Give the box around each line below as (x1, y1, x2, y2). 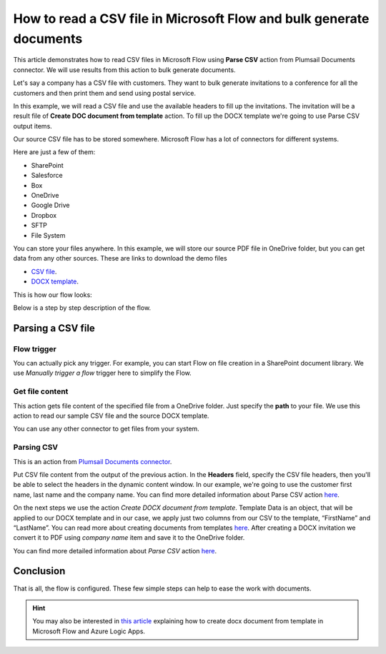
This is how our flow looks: (13, 290, 92, 299)
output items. (13, 121, 53, 130)
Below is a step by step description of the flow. (13, 303, 152, 312)
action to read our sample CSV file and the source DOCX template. (13, 411, 209, 421)
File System (31, 231, 66, 239)
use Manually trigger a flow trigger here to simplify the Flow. (13, 368, 192, 378)
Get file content (13, 386, 69, 396)
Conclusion (13, 565, 66, 578)
